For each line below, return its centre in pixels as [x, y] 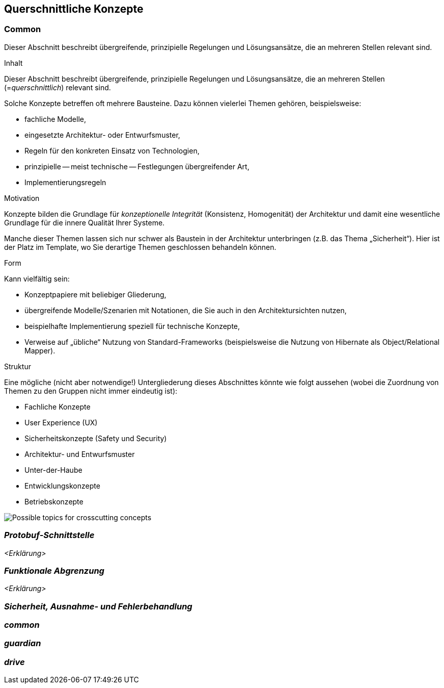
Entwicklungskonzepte [62, 486]
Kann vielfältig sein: [37, 278]
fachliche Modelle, [55, 119]
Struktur [18, 366]
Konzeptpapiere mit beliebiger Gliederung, [95, 294]
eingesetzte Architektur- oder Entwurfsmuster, [102, 135]
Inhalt [13, 63]
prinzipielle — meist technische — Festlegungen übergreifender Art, [137, 166]
